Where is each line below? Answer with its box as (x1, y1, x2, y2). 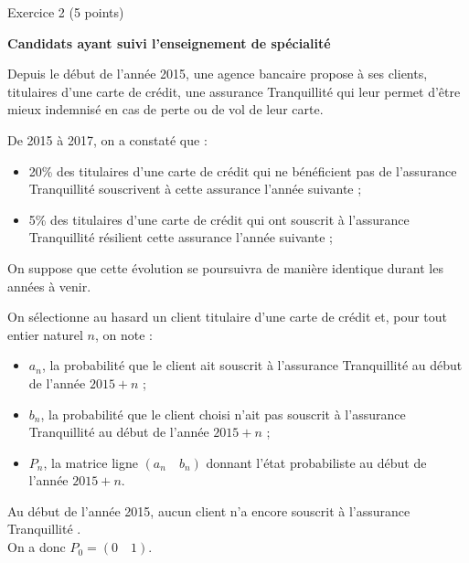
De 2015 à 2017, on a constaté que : (7, 130, 208, 149)
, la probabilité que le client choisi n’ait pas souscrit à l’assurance (40, 404, 406, 423)
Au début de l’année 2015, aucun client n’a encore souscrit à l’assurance (7, 501, 410, 520)
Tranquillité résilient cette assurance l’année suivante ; (28, 228, 333, 247)
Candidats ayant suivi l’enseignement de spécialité (7, 33, 331, 52)
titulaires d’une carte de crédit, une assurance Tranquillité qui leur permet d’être (7, 81, 461, 101)
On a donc (7, 537, 66, 557)
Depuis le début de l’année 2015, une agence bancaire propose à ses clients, (7, 64, 428, 83)
